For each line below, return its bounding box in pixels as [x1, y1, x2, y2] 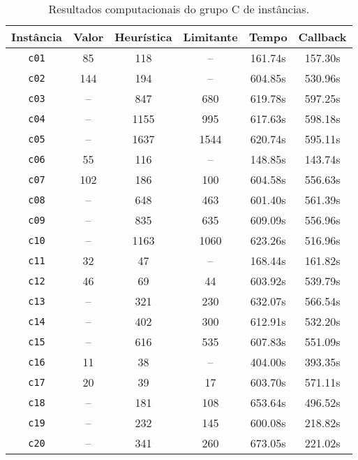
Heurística [114, 29, 172, 45]
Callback [298, 29, 347, 45]
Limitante [183, 29, 238, 45]
